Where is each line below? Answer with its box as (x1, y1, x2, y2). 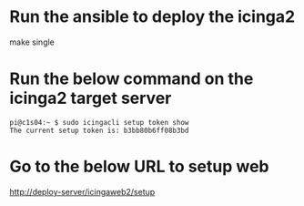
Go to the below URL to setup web (9, 157, 270, 177)
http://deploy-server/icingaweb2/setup (9, 186, 156, 197)
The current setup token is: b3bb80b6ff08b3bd (9, 126, 189, 135)
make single (9, 36, 55, 47)
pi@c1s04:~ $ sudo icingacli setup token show (9, 118, 189, 127)
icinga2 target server (9, 88, 172, 108)
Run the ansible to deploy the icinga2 (9, 6, 296, 27)
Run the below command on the (9, 68, 254, 89)
